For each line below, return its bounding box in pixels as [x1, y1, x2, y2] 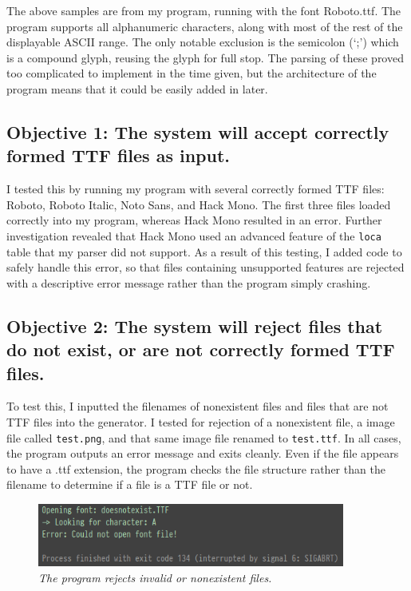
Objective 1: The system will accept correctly [6, 119, 389, 144]
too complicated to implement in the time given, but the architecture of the [6, 65, 377, 81]
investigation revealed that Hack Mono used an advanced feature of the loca [6, 227, 381, 244]
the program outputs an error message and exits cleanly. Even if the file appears [6, 445, 399, 462]
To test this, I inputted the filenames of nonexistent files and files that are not [6, 398, 389, 414]
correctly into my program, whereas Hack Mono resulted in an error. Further [6, 212, 382, 228]
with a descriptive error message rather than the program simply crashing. [6, 274, 371, 291]
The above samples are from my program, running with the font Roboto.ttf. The [6, 2, 401, 18]
